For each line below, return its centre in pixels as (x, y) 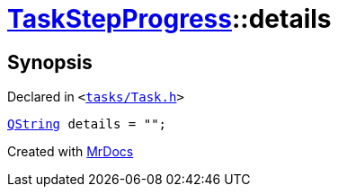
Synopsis (50, 62)
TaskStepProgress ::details (169, 19)
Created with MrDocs (71, 152)
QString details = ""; (87, 124)
